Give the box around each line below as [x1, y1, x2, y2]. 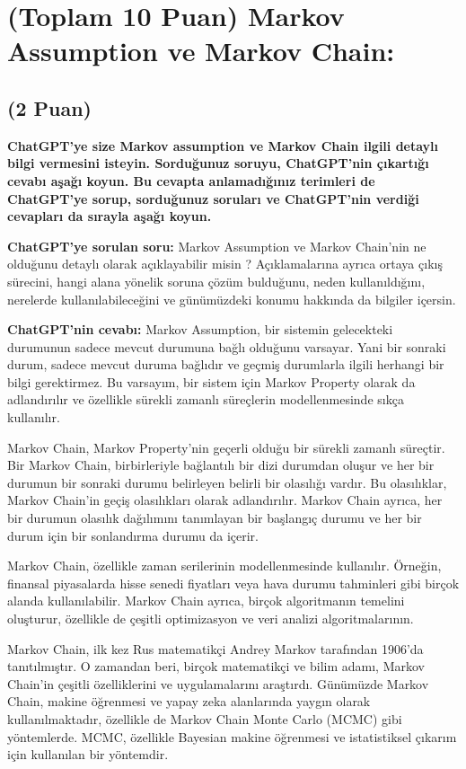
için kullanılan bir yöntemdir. [7, 745, 169, 764]
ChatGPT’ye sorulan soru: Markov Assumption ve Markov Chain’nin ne [7, 236, 426, 255]
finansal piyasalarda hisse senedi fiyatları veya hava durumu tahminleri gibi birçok [7, 573, 460, 592]
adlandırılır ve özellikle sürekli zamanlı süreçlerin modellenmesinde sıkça [7, 390, 404, 409]
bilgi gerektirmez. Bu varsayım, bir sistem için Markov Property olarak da [7, 372, 416, 391]
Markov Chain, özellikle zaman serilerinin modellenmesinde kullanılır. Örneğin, [7, 556, 442, 575]
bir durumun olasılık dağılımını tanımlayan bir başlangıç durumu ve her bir [7, 508, 422, 527]
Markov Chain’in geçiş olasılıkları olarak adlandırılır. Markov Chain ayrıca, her [7, 491, 443, 509]
